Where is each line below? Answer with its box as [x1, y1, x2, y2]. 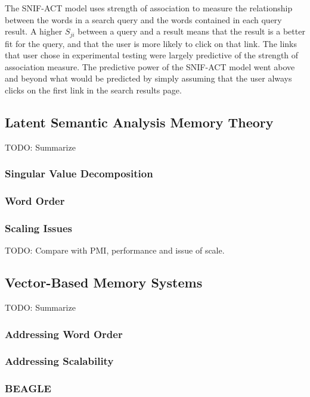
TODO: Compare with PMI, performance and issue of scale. [5, 244, 225, 257]
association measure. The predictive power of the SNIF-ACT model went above [5, 60, 295, 73]
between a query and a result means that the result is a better [77, 25, 305, 37]
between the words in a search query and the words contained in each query [5, 13, 282, 26]
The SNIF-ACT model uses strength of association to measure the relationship [5, 2, 293, 14]
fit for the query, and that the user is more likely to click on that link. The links [5, 37, 297, 49]
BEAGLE [5, 381, 51, 396]
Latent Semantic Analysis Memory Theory [5, 113, 274, 131]
